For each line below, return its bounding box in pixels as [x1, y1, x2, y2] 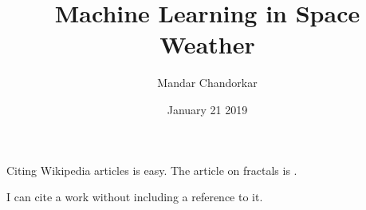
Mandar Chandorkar [157, 74, 258, 91]
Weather [159, 28, 255, 61]
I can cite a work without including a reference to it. [6, 188, 263, 205]
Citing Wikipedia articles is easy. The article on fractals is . [6, 161, 297, 178]
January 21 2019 [167, 101, 248, 117]
